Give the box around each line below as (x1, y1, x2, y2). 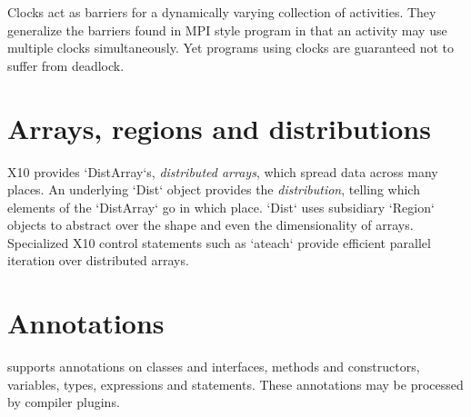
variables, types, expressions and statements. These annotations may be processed (7, 374, 464, 393)
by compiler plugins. (7, 392, 120, 412)
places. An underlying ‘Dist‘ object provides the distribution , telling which (7, 180, 420, 199)
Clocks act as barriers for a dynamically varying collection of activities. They (7, 3, 436, 21)
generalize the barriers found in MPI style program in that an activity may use (7, 20, 447, 39)
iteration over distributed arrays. (7, 251, 189, 270)
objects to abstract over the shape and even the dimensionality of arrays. (7, 215, 414, 234)
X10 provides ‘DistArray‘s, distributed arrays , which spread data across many (7, 162, 438, 181)
